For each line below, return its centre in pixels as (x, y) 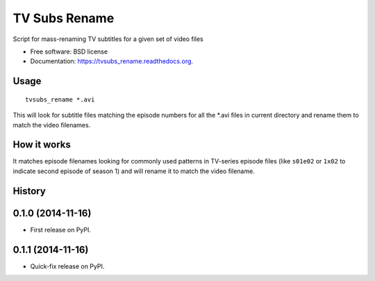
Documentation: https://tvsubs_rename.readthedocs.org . (112, 61)
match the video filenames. (52, 125)
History (30, 191)
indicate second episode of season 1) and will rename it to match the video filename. (134, 171)
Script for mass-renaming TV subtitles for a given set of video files (108, 39)
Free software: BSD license (69, 51)
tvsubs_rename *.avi (60, 99)
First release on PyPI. (61, 230)
